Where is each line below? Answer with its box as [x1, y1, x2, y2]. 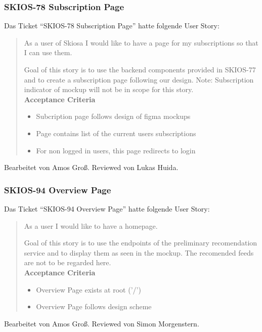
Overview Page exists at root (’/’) [36, 284, 141, 295]
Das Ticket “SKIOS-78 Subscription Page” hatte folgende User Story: [4, 20, 220, 31]
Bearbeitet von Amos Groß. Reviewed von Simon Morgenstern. [4, 318, 199, 328]
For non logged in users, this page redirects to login [36, 145, 196, 155]
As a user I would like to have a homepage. [24, 220, 158, 231]
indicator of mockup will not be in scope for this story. [24, 84, 194, 95]
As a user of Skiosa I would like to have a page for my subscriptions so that [24, 37, 258, 48]
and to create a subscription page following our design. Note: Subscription [24, 74, 254, 85]
